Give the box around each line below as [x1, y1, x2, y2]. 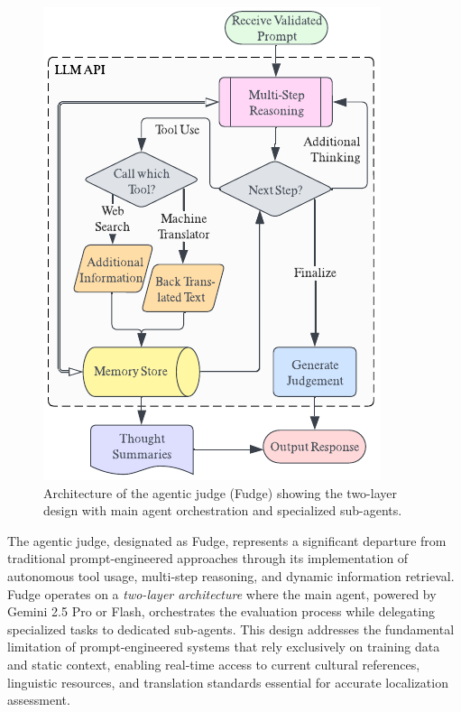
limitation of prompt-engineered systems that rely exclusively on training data [7, 637, 440, 656]
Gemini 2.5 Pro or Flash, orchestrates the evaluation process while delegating [7, 602, 435, 621]
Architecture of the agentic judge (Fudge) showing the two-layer [43, 483, 397, 502]
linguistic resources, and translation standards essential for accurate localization [7, 672, 448, 691]
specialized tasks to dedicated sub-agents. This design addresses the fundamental [7, 619, 455, 638]
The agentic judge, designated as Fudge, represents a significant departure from [7, 531, 447, 550]
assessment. [7, 690, 70, 709]
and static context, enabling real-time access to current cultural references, [7, 654, 420, 673]
